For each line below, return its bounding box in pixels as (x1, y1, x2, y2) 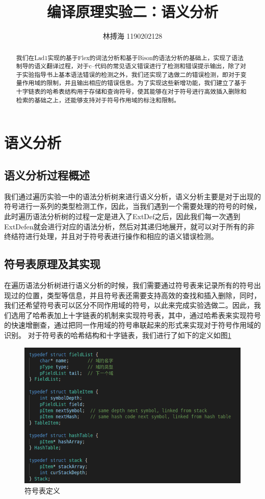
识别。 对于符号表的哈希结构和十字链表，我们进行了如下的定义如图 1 (4, 329, 231, 340)
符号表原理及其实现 (4, 256, 100, 272)
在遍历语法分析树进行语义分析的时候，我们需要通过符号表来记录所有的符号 (4, 280, 254, 291)
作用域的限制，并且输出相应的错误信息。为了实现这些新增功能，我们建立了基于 (22, 78, 247, 87)
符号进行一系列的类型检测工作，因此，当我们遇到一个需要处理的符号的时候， (4, 201, 261, 212)
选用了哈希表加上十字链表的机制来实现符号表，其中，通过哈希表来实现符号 (11, 309, 261, 320)
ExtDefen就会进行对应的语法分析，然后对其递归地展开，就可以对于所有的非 (4, 221, 255, 231)
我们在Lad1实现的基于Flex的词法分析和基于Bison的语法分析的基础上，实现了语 (16, 53, 238, 62)
